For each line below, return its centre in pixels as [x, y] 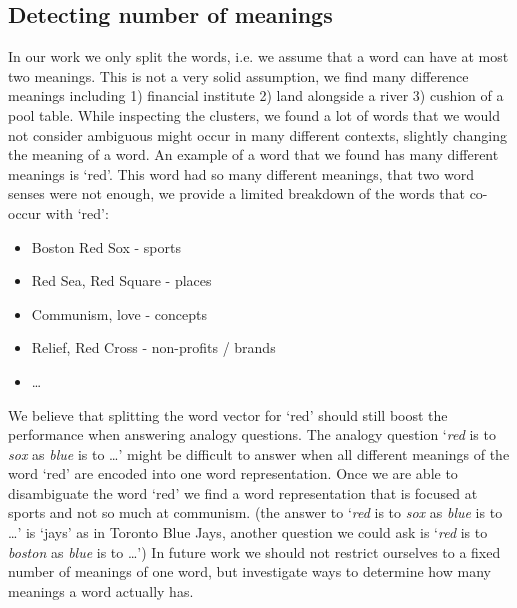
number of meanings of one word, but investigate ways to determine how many [249, 571]
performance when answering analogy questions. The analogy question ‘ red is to [252, 434]
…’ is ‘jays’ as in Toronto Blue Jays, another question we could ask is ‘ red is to [248, 532]
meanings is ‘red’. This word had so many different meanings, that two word [241, 173]
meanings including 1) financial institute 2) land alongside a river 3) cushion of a [256, 95]
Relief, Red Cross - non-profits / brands [153, 347]
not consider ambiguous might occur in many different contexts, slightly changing [257, 134]
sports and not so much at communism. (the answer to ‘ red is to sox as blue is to [255, 512]
